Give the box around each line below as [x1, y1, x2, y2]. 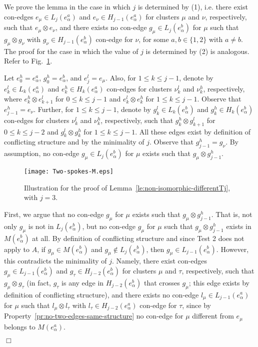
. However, [216, 243, 249, 254]
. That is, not [211, 208, 252, 219]
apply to [4, 243, 29, 254]
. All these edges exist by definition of [135, 126, 251, 136]
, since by [182, 299, 211, 310]
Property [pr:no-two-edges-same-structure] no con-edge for [4, 310, 183, 321]
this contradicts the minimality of [4, 255, 107, 266]
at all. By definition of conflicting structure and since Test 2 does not [32, 232, 244, 243]
